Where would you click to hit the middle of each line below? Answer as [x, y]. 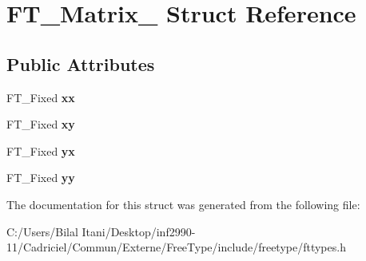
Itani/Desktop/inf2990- [139, 231]
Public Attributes [81, 63]
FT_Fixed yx [41, 150]
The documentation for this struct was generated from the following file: [183, 204]
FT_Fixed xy [41, 124]
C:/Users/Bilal [42, 231]
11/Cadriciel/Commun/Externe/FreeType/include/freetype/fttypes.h [176, 247]
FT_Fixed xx [41, 97]
